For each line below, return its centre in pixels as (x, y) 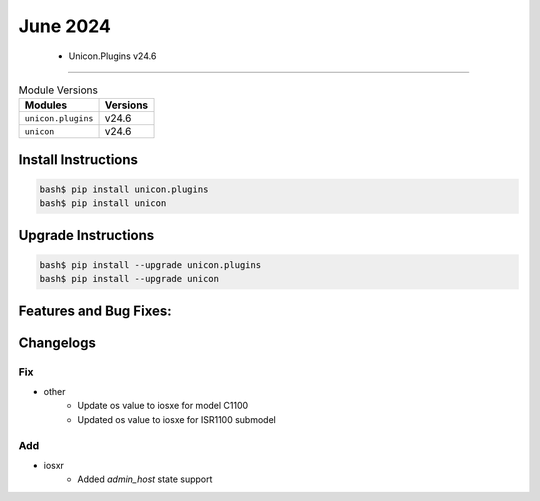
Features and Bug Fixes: (95, 310)
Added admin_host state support (145, 479)
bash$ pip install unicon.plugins (124, 189)
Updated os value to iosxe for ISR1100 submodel (177, 419)
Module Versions (58, 90)
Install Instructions (78, 159)
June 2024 (65, 26)
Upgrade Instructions (86, 235)
